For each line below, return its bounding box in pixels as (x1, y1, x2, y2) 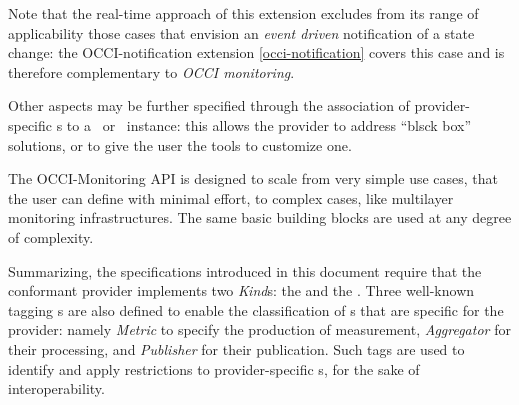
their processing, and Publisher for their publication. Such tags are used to (8, 338, 465, 359)
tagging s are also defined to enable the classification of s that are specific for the (8, 299, 504, 320)
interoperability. (8, 378, 105, 399)
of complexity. (8, 226, 94, 247)
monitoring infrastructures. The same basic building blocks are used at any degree (8, 207, 512, 228)
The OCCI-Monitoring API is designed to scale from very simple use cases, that (8, 168, 499, 189)
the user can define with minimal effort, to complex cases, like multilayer (8, 187, 454, 208)
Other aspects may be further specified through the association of (8, 95, 410, 116)
